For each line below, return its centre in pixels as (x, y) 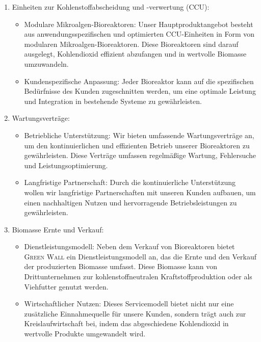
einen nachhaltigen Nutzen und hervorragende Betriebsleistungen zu (130, 202)
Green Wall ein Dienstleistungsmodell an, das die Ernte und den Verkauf (140, 256)
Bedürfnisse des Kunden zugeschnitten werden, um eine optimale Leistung (140, 91)
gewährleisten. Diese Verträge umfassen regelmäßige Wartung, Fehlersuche (140, 155)
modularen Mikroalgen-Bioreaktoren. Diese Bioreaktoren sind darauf (131, 44)
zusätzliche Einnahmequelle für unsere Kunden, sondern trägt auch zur (135, 313)
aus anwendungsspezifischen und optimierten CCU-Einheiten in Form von (139, 34)
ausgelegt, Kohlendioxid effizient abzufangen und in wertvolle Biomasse (135, 54)
